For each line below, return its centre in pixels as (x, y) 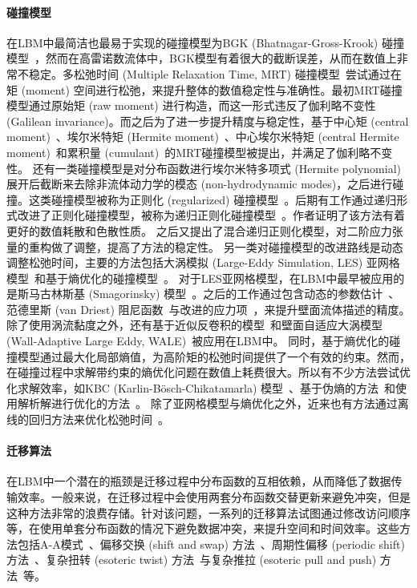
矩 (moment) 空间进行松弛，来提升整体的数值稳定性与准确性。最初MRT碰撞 (204, 89)
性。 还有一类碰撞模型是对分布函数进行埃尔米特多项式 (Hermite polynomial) (204, 168)
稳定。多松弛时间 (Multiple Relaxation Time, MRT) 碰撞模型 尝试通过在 (215, 73)
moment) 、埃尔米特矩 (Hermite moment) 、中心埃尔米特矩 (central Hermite (203, 137)
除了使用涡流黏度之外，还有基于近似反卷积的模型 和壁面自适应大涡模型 (194, 325)
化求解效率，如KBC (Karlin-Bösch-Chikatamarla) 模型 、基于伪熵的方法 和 (201, 387)
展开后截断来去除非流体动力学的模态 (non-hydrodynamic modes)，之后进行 (200, 184)
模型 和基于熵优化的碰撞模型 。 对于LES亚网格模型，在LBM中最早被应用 (200, 278)
